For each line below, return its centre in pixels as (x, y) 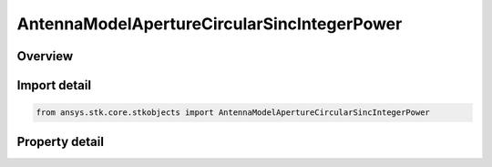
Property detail (61, 141)
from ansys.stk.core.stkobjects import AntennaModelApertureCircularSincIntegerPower (233, 113)
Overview (45, 56)
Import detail (54, 85)
